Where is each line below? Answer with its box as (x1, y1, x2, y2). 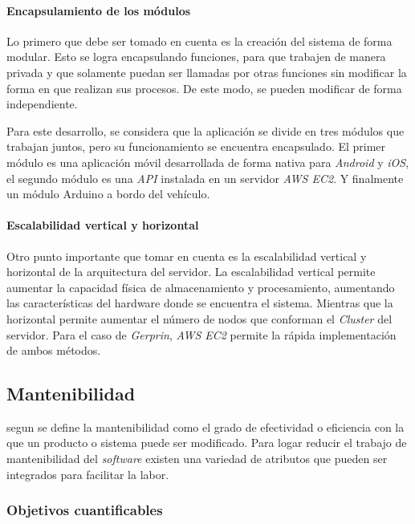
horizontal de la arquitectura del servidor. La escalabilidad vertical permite (6, 263, 376, 280)
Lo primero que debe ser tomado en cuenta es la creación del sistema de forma (6, 32, 393, 49)
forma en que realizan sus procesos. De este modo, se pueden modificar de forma (6, 79, 402, 96)
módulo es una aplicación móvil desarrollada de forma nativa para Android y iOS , (6, 153, 409, 170)
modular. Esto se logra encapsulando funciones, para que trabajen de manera (6, 48, 386, 65)
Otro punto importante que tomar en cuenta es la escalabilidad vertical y (6, 247, 367, 264)
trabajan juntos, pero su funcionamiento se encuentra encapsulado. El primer (6, 138, 386, 155)
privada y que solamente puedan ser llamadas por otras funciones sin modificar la (6, 63, 407, 80)
